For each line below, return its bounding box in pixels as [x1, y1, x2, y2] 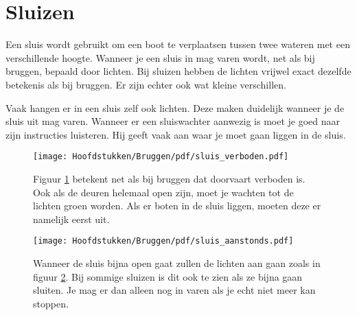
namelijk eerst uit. [33, 211, 110, 226]
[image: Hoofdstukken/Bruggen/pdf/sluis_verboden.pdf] [33, 152, 289, 162]
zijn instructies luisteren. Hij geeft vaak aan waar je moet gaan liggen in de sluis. [5, 127, 346, 141]
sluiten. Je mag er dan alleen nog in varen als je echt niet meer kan [33, 283, 316, 297]
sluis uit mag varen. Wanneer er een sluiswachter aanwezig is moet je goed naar [5, 114, 341, 128]
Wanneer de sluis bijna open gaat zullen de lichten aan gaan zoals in [33, 255, 321, 270]
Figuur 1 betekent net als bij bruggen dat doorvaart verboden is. [33, 171, 306, 185]
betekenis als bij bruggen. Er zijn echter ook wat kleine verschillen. [5, 77, 286, 91]
